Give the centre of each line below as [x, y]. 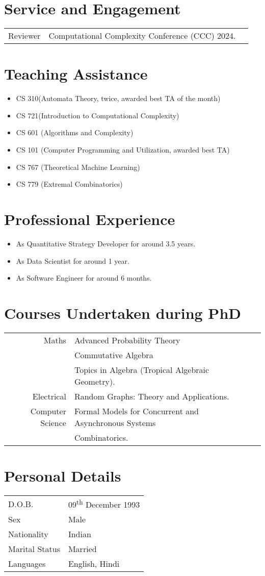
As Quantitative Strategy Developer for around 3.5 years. [106, 243]
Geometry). [95, 381]
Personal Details [63, 476]
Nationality [28, 534]
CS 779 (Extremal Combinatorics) [69, 184]
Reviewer [24, 36]
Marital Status [34, 549]
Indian [79, 534]
